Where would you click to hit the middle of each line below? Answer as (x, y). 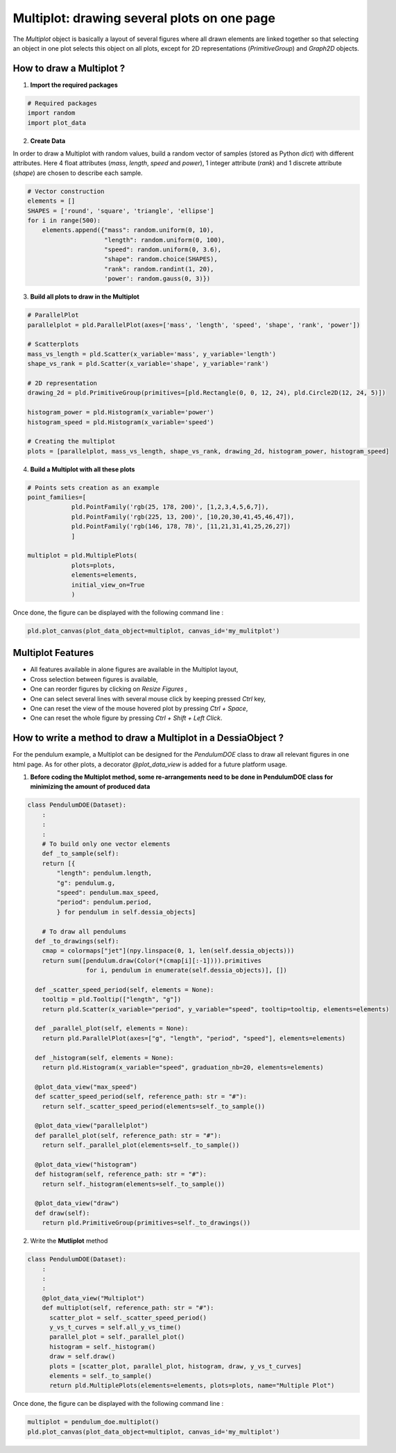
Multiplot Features (53, 653)
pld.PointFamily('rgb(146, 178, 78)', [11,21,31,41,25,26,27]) (181, 527)
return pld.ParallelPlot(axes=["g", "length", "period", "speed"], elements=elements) (194, 1038)
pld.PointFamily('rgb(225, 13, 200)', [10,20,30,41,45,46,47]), (183, 516)
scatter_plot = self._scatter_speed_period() (128, 1318)
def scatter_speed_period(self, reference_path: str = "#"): (141, 1097)
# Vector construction (66, 191)
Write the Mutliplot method (69, 1241)
